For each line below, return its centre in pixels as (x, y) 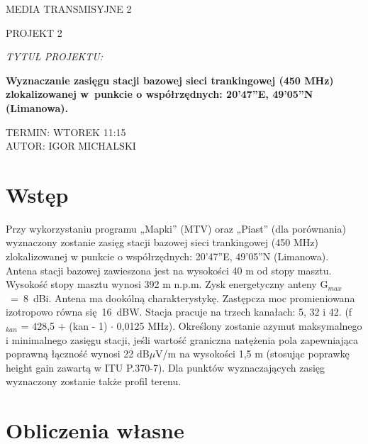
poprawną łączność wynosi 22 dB (78, 354)
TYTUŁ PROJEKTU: (55, 56)
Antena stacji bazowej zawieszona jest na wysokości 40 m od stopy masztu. (169, 270)
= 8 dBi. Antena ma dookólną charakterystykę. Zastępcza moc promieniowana (183, 298)
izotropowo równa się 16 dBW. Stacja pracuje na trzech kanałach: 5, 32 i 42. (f (179, 312)
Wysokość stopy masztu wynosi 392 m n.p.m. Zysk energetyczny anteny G (167, 284)
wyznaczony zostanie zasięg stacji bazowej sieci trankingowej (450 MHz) (162, 242)
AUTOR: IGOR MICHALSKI (71, 146)
